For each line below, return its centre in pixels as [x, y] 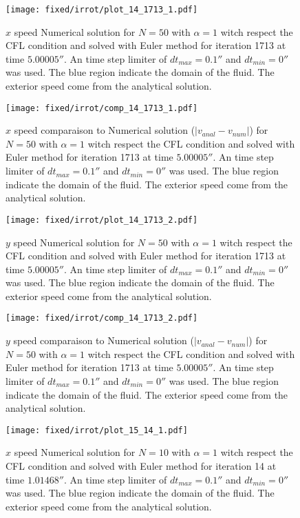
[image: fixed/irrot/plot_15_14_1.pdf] [97, 430]
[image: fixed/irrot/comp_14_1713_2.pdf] [102, 318]
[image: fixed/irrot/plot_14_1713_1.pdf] [102, 10]
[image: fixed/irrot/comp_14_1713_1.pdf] [102, 108]
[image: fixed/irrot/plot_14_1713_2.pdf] [102, 220]
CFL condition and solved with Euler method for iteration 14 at [141, 465]
